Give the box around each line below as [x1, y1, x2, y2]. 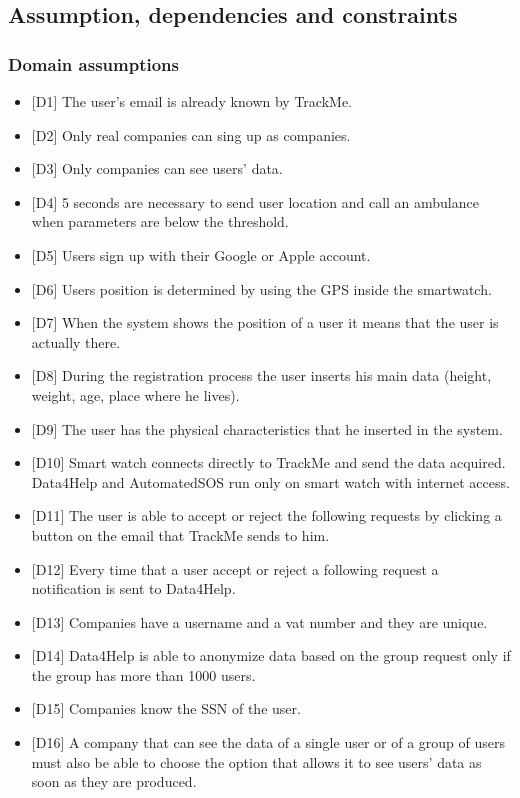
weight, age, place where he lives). [31, 384, 240, 405]
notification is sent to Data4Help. [31, 578, 236, 599]
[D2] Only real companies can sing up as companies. [31, 124, 351, 145]
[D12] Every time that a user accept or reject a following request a [31, 558, 439, 579]
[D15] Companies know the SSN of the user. [31, 698, 301, 719]
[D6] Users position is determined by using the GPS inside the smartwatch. [31, 278, 492, 299]
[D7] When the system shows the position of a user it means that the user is [31, 312, 499, 333]
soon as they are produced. [31, 771, 197, 792]
